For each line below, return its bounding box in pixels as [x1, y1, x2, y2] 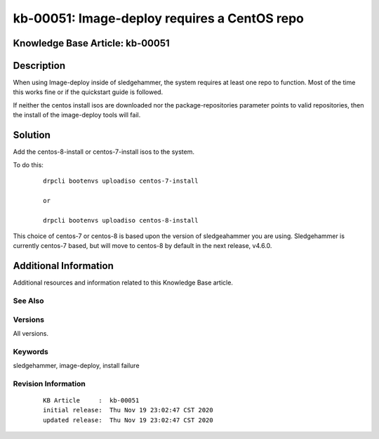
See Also [13, 296, 44, 306]
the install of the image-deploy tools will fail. [13, 111, 141, 119]
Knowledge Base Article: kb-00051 [13, 37, 170, 49]
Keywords [13, 346, 48, 356]
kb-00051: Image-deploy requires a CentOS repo [13, 11, 305, 26]
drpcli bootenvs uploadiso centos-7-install [43, 176, 199, 185]
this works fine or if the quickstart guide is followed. [13, 88, 164, 96]
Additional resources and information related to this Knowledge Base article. [13, 278, 233, 287]
